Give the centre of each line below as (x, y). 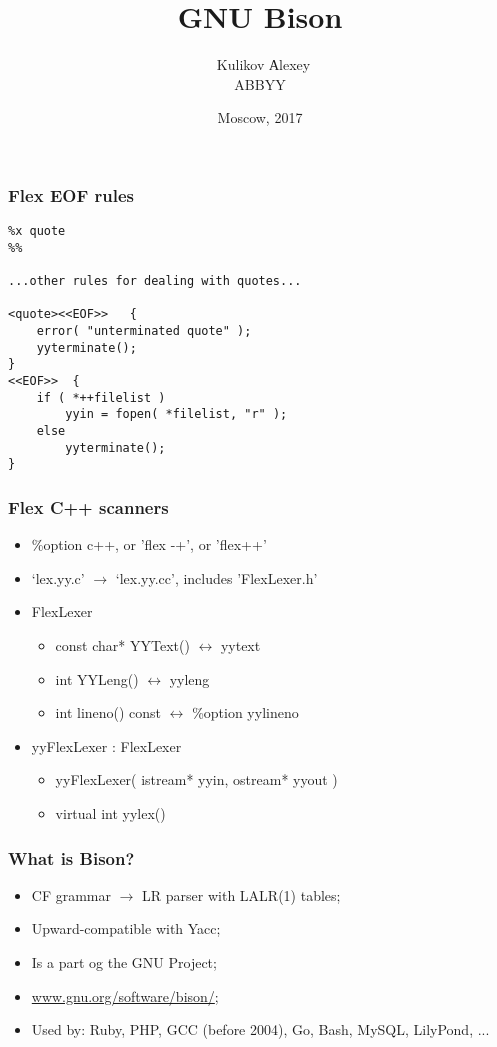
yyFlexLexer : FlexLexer (106, 745)
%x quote (37, 231)
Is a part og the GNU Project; (124, 962)
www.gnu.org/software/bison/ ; (125, 995)
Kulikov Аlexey (263, 64)
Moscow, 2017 (260, 117)
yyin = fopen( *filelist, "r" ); (176, 414)
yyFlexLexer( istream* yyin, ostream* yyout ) (196, 779)
